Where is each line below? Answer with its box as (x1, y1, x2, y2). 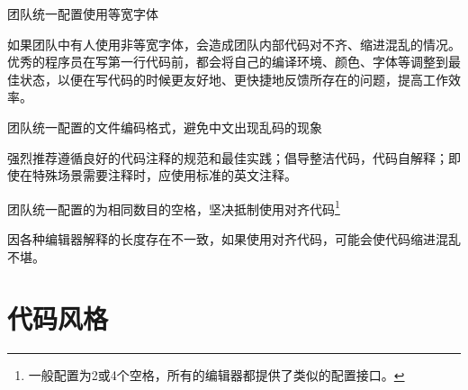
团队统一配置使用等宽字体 (7, 5, 158, 23)
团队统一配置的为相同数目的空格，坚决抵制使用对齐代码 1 (7, 196, 340, 218)
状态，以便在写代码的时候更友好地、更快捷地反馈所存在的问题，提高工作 (19, 69, 448, 88)
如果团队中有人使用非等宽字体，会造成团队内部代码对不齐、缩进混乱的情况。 (7, 34, 461, 53)
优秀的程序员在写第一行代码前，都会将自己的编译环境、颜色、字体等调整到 (7, 52, 448, 71)
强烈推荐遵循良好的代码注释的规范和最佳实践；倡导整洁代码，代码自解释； (7, 148, 448, 167)
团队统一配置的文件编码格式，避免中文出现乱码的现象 (7, 117, 322, 136)
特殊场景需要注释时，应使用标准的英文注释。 (31, 166, 297, 185)
